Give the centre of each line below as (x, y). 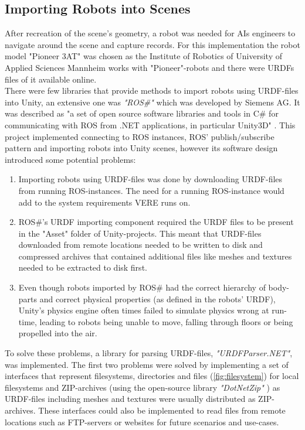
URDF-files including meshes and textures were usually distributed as (130, 399)
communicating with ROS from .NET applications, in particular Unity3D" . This (150, 124)
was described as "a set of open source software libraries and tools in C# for (142, 113)
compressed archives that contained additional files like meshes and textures (155, 256)
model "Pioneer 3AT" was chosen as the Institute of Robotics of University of (143, 56)
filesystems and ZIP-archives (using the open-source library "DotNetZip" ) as (143, 387)
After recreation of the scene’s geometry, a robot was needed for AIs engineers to (150, 33)
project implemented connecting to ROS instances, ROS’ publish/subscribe (140, 136)
